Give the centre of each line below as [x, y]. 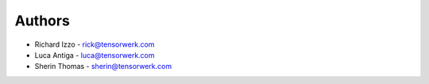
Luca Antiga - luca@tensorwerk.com [95, 55]
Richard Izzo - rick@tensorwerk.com [95, 44]
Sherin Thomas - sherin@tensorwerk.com [103, 67]
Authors [43, 21]
